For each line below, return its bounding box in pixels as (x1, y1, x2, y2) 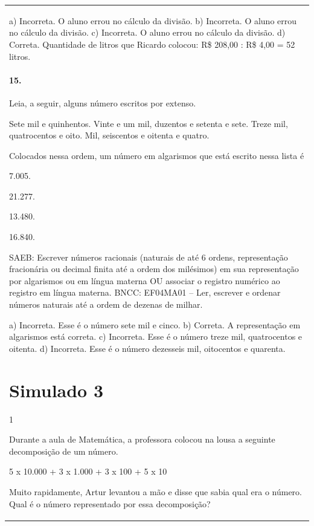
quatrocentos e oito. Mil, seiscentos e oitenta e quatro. (9, 129, 210, 141)
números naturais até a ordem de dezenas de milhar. (9, 298, 203, 311)
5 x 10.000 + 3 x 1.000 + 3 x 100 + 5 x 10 (9, 465, 167, 478)
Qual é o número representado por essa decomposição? (9, 497, 211, 510)
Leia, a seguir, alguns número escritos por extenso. (9, 96, 196, 109)
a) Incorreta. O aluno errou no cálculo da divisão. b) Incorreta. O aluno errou (9, 14, 297, 27)
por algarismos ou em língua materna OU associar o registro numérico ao (9, 274, 280, 287)
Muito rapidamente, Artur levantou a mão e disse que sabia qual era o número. (9, 485, 302, 498)
